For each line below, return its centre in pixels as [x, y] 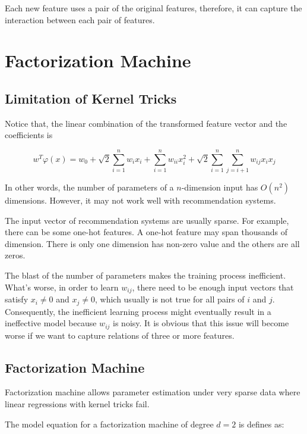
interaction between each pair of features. [80, 19]
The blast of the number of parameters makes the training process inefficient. [145, 275]
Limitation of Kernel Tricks [91, 98]
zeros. [15, 255]
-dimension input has [220, 187]
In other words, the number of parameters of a [89, 187]
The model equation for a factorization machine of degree [109, 424]
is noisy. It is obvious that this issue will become [201, 323]
